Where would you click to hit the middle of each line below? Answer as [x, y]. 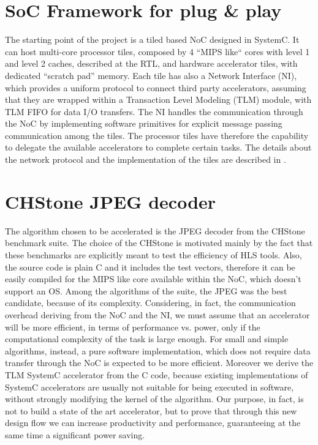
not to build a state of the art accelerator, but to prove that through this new [151, 410]
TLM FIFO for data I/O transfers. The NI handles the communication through [154, 111]
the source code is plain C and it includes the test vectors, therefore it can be [150, 267]
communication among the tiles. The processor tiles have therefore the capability [157, 135]
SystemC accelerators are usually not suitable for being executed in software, [150, 387]
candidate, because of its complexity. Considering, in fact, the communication [150, 303]
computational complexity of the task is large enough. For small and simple [147, 339]
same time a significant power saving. [75, 434]
